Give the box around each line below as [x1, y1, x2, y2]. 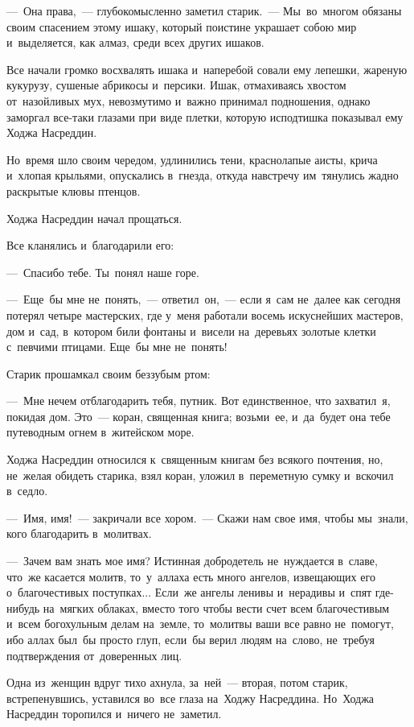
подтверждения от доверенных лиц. [6, 646, 182, 663]
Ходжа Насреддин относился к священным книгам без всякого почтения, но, [6, 451, 383, 468]
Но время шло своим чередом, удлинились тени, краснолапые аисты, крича [6, 151, 378, 167]
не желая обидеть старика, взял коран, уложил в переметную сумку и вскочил [6, 466, 394, 483]
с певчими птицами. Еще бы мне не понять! [6, 338, 227, 355]
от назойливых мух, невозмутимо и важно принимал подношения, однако [6, 92, 371, 109]
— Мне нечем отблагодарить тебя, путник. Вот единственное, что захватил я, [6, 392, 391, 409]
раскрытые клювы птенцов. [6, 182, 141, 199]
